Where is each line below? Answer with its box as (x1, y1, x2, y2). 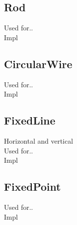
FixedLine (4, 113, 55, 128)
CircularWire (4, 56, 73, 71)
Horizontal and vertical (4, 135, 73, 146)
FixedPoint (4, 179, 61, 194)
